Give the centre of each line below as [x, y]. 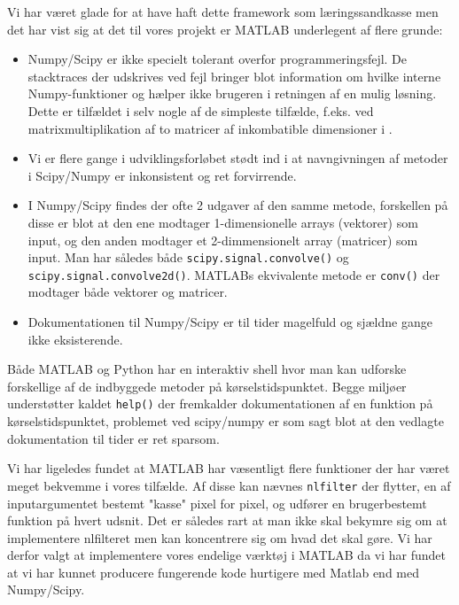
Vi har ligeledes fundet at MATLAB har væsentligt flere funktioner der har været [229, 468]
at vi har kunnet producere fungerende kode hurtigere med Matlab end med [213, 572]
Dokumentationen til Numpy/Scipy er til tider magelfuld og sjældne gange [230, 322]
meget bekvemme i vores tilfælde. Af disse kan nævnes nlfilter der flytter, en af [229, 485]
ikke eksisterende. [75, 339]
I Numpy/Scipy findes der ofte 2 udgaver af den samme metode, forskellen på [238, 205]
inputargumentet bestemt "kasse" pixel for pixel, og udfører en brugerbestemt [217, 503]
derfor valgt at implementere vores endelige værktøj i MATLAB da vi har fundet [226, 555]
